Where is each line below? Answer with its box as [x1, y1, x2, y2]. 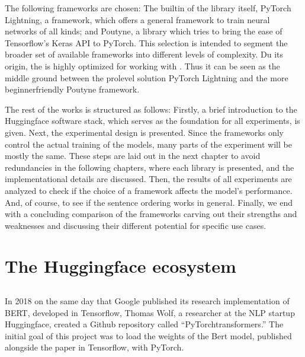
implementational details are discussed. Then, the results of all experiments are [5, 173, 292, 185]
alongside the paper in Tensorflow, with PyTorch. [5, 341, 184, 353]
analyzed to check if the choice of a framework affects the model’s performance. [5, 184, 293, 196]
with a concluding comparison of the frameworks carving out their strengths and [5, 208, 297, 220]
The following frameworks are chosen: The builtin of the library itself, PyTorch [5, 2, 291, 14]
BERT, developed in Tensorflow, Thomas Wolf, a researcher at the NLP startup [5, 306, 295, 318]
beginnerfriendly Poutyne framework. [5, 83, 140, 95]
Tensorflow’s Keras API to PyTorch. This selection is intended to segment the [5, 36, 288, 49]
